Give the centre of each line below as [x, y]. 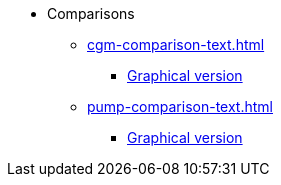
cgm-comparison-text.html [176, 44]
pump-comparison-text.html [180, 106]
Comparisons [91, 13]
